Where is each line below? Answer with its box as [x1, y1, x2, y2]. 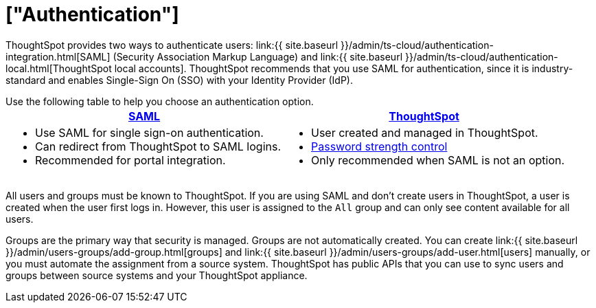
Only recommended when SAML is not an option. [311, 153, 565, 167]
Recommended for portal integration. [35, 153, 226, 167]
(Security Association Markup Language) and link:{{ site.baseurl [113, 50, 403, 63]
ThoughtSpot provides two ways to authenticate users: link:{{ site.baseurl [5, 38, 339, 51]
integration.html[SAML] [5, 50, 111, 63]
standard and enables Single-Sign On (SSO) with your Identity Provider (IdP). [5, 74, 354, 86]
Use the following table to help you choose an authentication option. [5, 95, 314, 107]
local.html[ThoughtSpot [5, 62, 112, 74]
